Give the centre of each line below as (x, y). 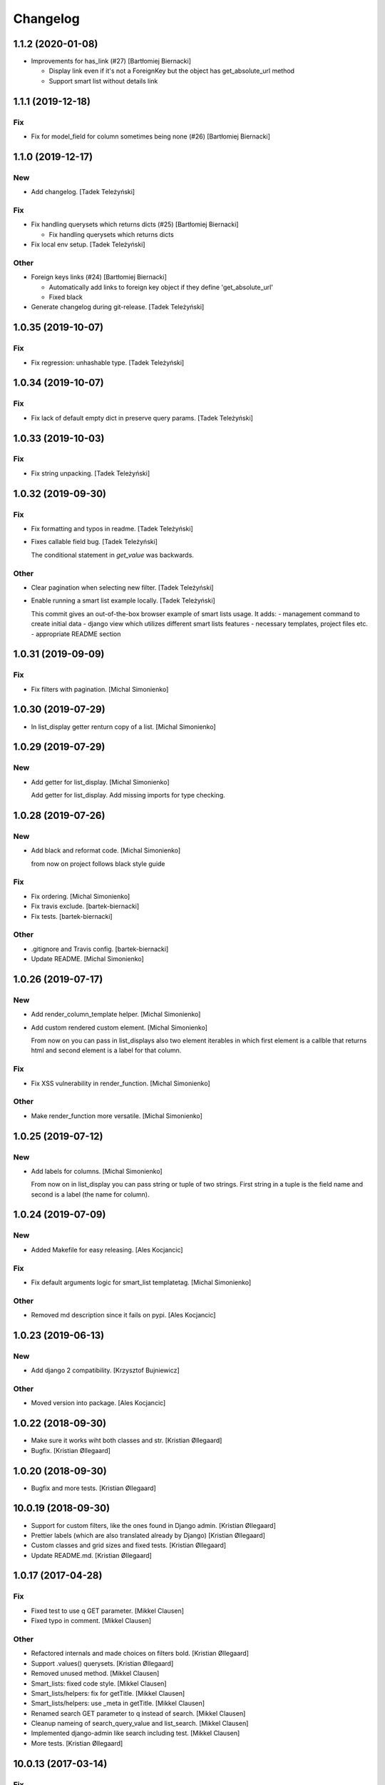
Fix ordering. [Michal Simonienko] (81, 896)
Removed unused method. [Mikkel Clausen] (95, 1674)
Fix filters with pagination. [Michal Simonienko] (100, 689)
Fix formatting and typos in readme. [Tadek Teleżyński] (112, 529)
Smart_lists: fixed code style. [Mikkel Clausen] (99, 1683)
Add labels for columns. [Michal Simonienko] (97, 1171)
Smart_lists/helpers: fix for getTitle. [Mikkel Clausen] (108, 1693)
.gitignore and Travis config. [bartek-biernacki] (100, 949)
